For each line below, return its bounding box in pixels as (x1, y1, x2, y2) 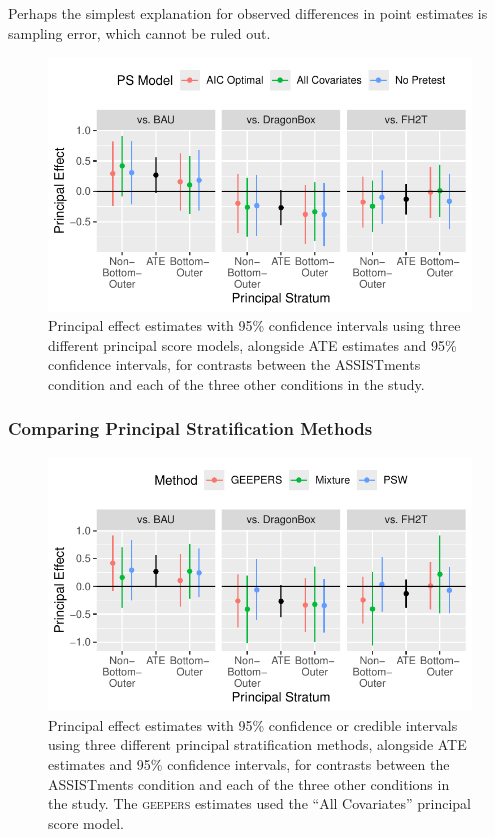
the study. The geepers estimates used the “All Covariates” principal (48, 793, 471, 814)
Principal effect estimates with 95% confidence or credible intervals (48, 714, 458, 735)
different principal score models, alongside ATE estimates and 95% (48, 334, 457, 355)
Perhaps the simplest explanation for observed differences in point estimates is (8, 3, 488, 23)
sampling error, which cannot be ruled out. (8, 22, 271, 43)
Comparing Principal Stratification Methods (8, 416, 373, 441)
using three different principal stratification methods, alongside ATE (48, 734, 467, 755)
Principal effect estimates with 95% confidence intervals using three (48, 315, 461, 336)
